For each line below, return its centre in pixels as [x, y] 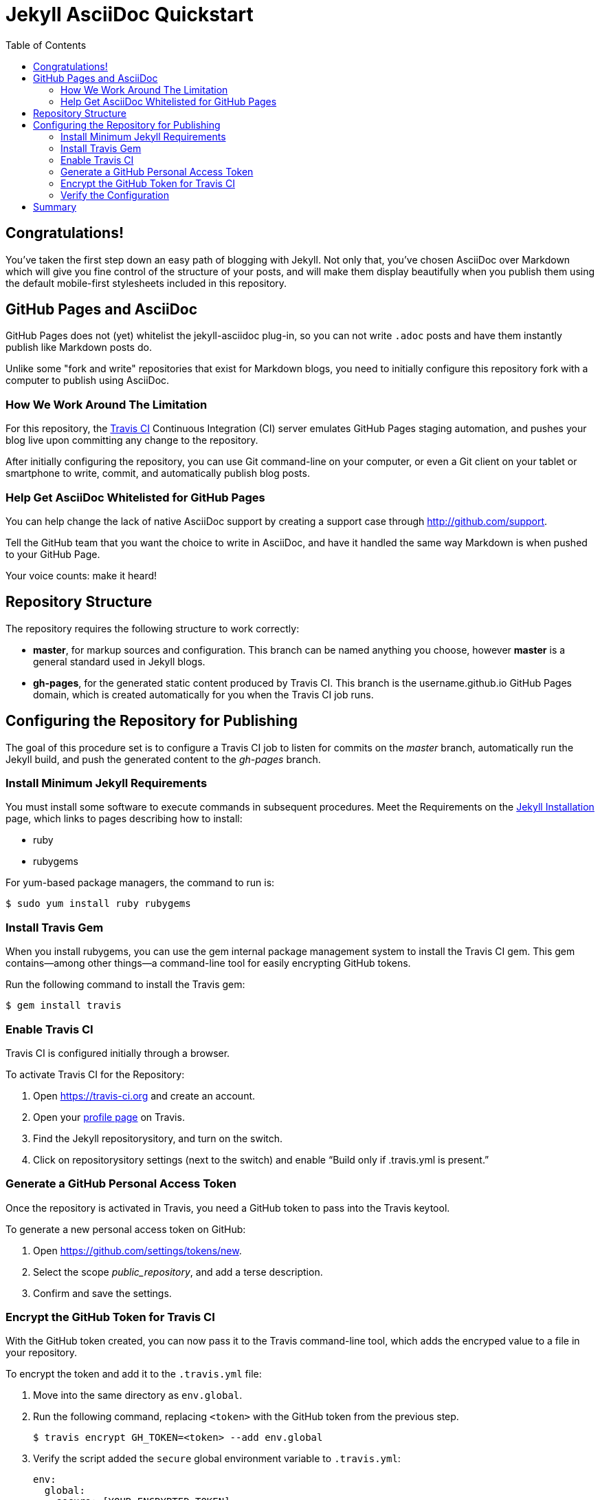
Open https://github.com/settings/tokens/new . [137, 1250]
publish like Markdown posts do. [79, 347]
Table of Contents [46, 45]
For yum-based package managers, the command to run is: [140, 883]
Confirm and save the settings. [102, 1293]
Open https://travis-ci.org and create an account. [144, 1095]
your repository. [42, 1353]
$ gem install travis [64, 1006]
